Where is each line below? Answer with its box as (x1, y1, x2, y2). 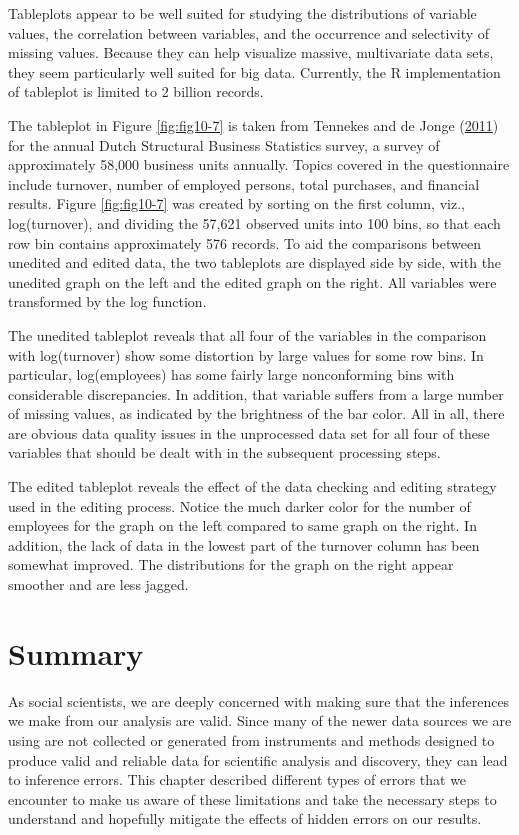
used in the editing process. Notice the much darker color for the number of (8, 495, 471, 516)
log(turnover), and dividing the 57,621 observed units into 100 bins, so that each (8, 212, 501, 233)
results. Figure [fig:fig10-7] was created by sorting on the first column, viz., (8, 193, 465, 214)
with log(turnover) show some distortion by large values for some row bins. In (8, 344, 484, 365)
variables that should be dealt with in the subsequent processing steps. (8, 442, 441, 463)
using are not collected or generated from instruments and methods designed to (8, 729, 495, 750)
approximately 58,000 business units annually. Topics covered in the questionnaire (8, 154, 510, 175)
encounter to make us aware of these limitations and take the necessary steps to (8, 788, 497, 809)
